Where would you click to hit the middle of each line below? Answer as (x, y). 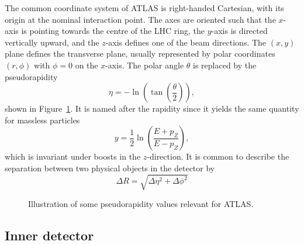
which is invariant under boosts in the (73, 156)
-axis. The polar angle (145, 65)
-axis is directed (239, 31)
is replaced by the (225, 65)
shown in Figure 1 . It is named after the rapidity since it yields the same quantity (152, 108)
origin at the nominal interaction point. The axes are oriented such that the (140, 19)
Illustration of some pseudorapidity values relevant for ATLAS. (141, 204)
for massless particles (42, 120)
